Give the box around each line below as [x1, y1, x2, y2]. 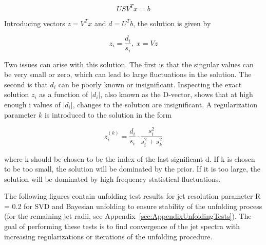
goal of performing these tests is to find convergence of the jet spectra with [4, 221, 240, 232]
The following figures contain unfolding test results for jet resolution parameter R [4, 191, 261, 201]
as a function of [39, 89, 88, 100]
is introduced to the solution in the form [44, 109, 172, 120]
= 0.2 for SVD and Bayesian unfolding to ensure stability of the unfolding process [4, 200, 262, 211]
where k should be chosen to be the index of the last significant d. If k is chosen [4, 153, 255, 164]
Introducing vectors [4, 17, 65, 28]
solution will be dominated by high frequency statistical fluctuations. [4, 173, 221, 184]
